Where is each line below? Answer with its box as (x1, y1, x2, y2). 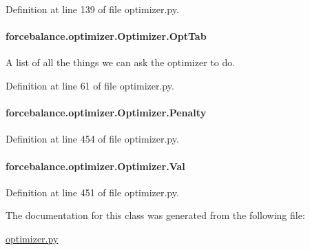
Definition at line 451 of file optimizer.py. (6, 185, 179, 199)
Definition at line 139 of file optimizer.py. (6, 2, 179, 16)
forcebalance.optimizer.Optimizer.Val (6, 158, 185, 173)
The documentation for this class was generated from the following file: (6, 208, 305, 222)
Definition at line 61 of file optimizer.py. (6, 78, 174, 92)
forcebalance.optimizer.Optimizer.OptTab (6, 29, 207, 43)
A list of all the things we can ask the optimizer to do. (6, 55, 236, 70)
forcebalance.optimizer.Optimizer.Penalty (6, 105, 207, 120)
